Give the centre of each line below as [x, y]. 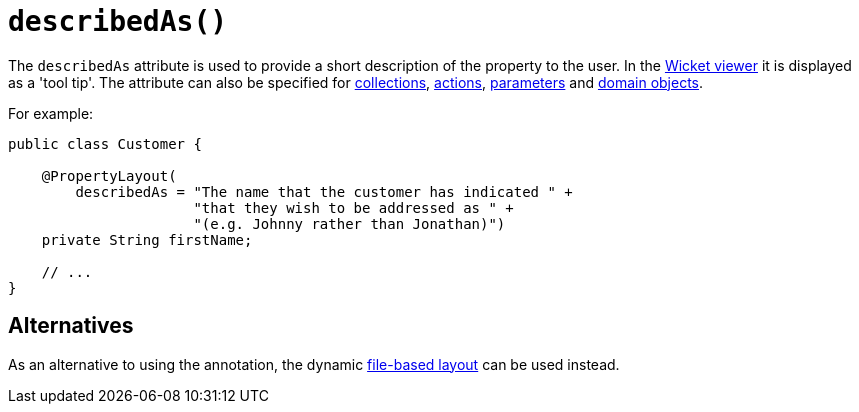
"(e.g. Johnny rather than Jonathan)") [349, 223]
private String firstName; [147, 239]
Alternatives [71, 326]
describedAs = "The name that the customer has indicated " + [324, 191]
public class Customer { [105, 143]
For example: [51, 113]
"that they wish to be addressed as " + [353, 207]
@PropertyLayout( [109, 175]
